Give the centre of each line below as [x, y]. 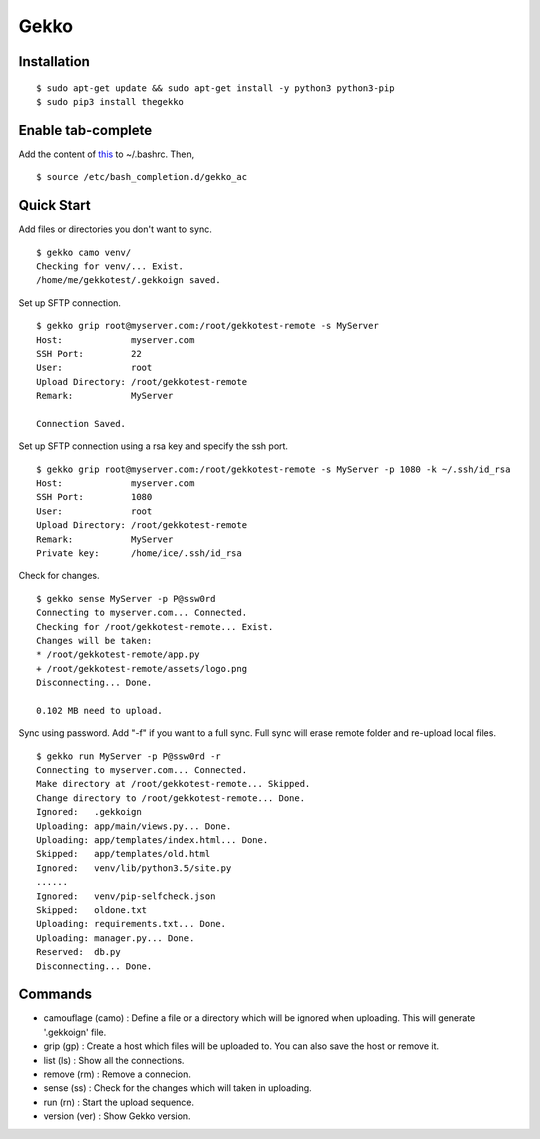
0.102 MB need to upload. [100, 710]
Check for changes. [59, 576]
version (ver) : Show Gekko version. [117, 1116]
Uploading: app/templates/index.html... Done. [152, 840]
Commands [55, 994]
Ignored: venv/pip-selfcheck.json [126, 896]
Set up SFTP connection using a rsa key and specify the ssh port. [153, 446]
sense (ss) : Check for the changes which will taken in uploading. [177, 1088]
